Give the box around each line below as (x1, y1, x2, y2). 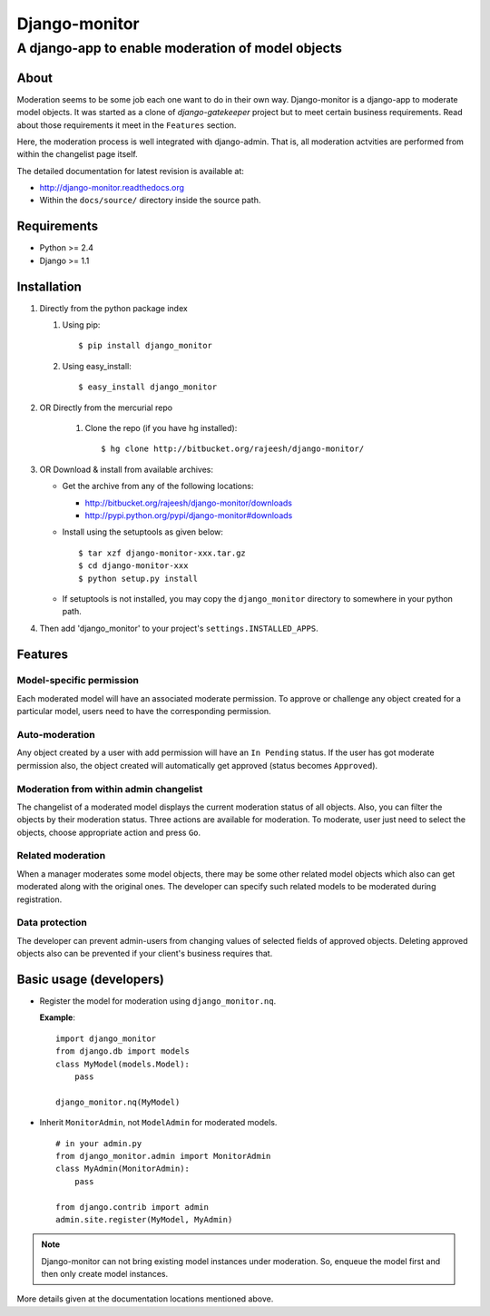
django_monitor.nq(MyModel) (55, 1096, 181, 1107)
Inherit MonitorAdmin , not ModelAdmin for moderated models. (39, 1117, 278, 1128)
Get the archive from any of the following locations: (62, 481, 254, 492)
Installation (16, 279, 82, 294)
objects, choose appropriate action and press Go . (16, 827, 201, 838)
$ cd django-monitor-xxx (78, 561, 189, 571)
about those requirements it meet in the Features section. (16, 119, 237, 131)
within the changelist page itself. (16, 149, 138, 160)
